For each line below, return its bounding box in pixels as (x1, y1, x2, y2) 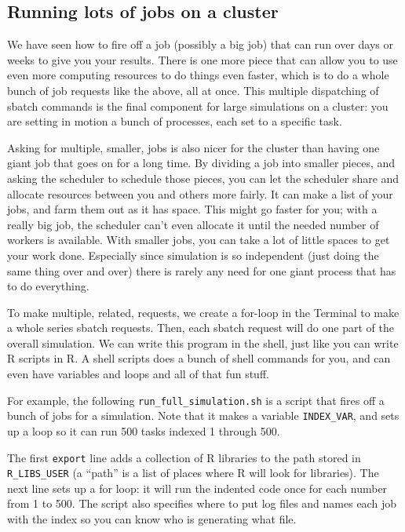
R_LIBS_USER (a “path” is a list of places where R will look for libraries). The (7, 465, 379, 481)
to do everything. (7, 278, 89, 294)
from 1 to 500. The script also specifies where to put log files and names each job (7, 495, 396, 512)
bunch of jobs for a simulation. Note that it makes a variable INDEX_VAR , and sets (7, 407, 400, 424)
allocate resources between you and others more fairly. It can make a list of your (7, 185, 393, 202)
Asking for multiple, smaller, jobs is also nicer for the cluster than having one (7, 139, 380, 155)
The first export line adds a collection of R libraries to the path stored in (7, 449, 361, 465)
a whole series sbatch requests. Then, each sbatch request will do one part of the (7, 319, 394, 336)
